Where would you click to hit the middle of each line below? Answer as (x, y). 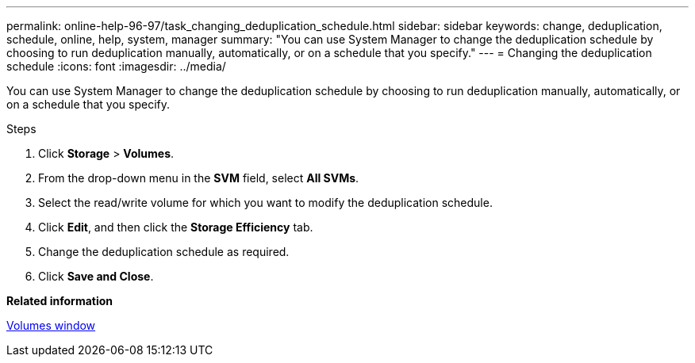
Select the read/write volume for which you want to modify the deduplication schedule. (265, 203)
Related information (60, 301)
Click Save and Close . (96, 276)
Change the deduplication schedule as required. (164, 252)
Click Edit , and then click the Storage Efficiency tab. (176, 227)
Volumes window (51, 325)
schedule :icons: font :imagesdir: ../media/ (116, 66)
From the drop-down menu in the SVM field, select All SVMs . (199, 178)
